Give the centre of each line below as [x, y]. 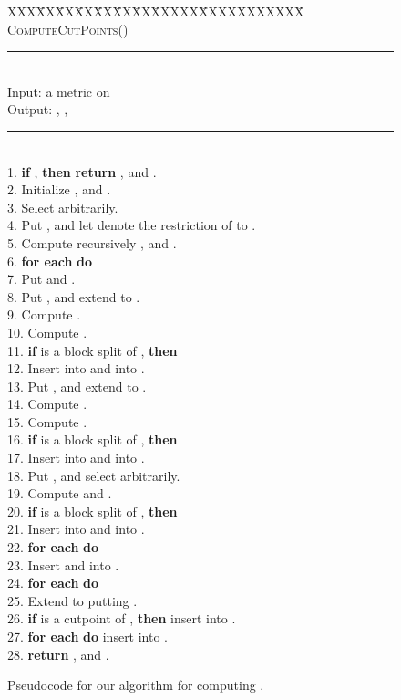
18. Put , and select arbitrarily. [94, 475]
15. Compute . [47, 421]
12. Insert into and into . [76, 368]
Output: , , [38, 109]
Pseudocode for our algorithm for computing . [136, 685]
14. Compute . [47, 404]
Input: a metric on [59, 91]
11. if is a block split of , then [93, 350]
